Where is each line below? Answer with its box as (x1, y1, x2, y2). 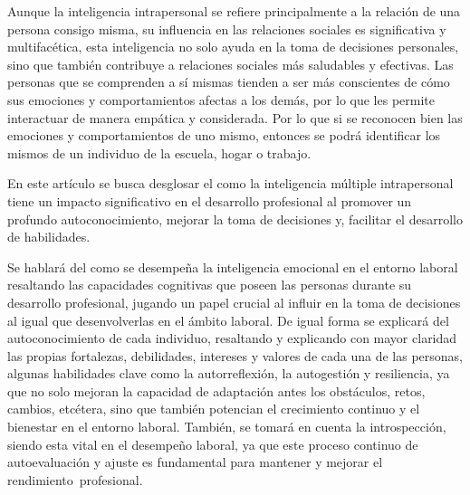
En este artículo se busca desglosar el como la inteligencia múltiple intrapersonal (7, 174, 454, 193)
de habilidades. (7, 227, 91, 246)
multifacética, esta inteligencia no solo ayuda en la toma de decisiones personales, (7, 37, 459, 56)
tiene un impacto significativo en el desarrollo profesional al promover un (7, 191, 412, 210)
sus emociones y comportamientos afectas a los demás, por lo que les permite (7, 90, 435, 109)
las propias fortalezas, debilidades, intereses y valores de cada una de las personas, (7, 346, 463, 365)
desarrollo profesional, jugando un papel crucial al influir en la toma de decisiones (7, 292, 461, 311)
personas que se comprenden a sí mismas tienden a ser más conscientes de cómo (7, 72, 450, 91)
